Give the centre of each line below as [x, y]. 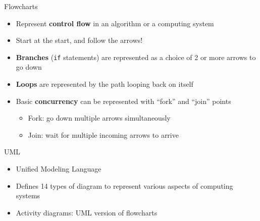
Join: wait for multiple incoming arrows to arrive [103, 134]
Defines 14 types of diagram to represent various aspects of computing [124, 185]
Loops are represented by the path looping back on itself [105, 84]
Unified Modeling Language [59, 169]
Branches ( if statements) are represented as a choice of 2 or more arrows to [136, 57]
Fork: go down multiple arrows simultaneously [99, 118]
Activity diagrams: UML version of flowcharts [87, 212]
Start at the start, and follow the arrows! [79, 40]
